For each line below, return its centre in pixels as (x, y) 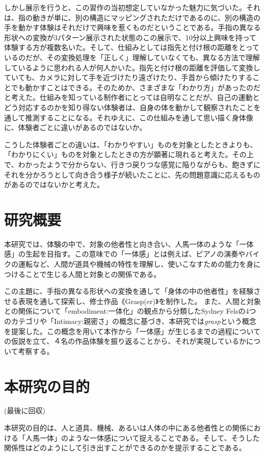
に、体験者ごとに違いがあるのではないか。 (75, 127)
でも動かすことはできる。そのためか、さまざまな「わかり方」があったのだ (136, 87)
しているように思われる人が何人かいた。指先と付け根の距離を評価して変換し (132, 67)
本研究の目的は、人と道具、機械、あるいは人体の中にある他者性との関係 (125, 428)
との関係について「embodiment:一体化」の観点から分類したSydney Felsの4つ (130, 311)
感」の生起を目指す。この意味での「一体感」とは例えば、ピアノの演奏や (125, 254)
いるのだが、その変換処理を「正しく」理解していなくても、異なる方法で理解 (132, 57)
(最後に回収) (25, 410)
